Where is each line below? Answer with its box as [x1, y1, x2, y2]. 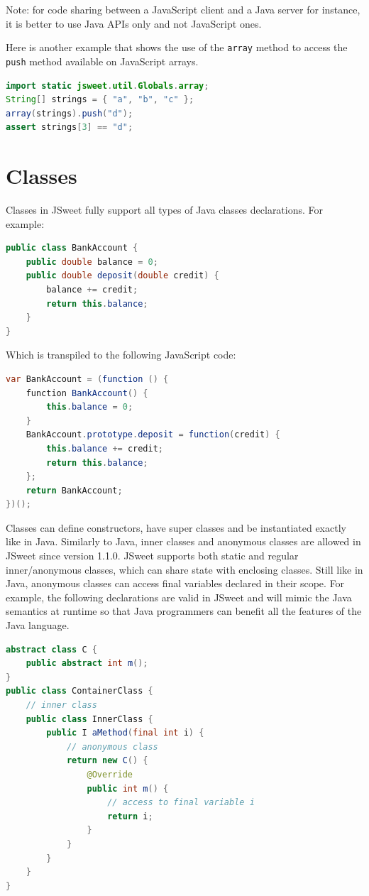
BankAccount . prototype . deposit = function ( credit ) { [26, 430, 280, 440]
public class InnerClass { [26, 714, 153, 724]
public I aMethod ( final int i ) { [46, 728, 204, 738]
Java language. [6, 618, 70, 633]
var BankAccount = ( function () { [6, 373, 169, 384]
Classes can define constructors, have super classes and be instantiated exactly [6, 520, 346, 535]
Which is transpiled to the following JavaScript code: [6, 347, 236, 362]
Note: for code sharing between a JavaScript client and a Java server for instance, [6, 2, 360, 16]
